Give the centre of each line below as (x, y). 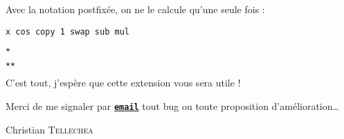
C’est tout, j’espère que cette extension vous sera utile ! (123, 83)
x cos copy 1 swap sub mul (67, 31)
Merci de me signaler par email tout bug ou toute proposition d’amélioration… (172, 105)
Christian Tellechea (49, 129)
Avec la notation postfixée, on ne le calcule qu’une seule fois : (135, 9)
